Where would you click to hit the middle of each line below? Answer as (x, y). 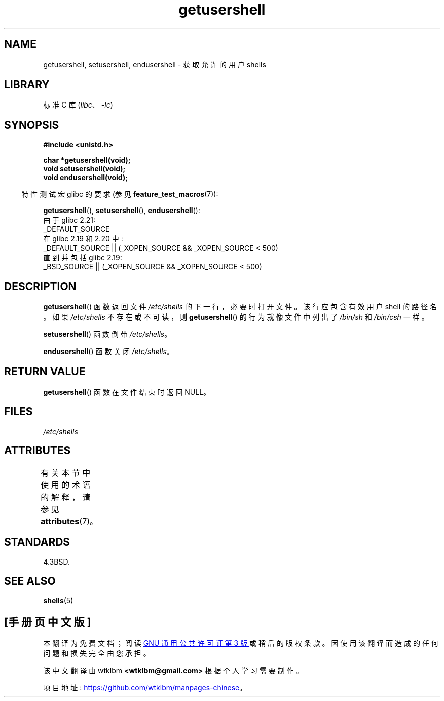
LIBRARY (27, 85)
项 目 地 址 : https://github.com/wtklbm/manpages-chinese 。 (145, 688)
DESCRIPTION (40, 286)
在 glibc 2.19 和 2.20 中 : (83, 239)
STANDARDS (37, 542)
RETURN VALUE (45, 371)
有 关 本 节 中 (66, 472)
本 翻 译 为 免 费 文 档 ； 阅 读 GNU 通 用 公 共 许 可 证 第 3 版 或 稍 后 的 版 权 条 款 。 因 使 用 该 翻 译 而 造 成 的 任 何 (241, 643)
